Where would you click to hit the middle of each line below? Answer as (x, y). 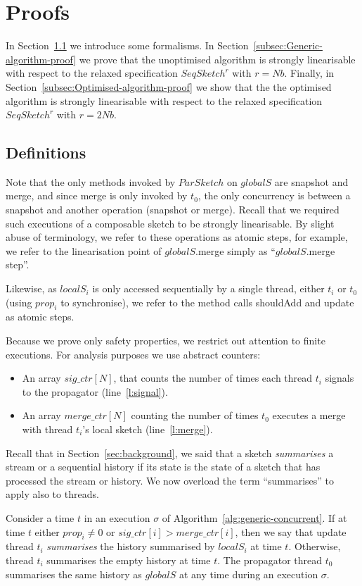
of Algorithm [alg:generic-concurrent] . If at (254, 517)
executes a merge (309, 415)
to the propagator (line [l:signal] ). (95, 391)
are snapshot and (311, 181)
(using (19, 302)
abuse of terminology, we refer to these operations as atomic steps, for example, (177, 237)
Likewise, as (31, 288)
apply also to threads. (52, 494)
